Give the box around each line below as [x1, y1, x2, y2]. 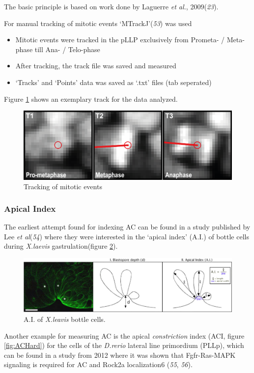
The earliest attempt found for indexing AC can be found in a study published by [4, 221, 251, 231]
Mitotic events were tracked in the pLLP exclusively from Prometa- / [15, 34, 225, 45]
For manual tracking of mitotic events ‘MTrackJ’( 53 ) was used [4, 18, 192, 28]
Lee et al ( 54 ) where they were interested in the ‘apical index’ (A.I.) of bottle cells [4, 231, 249, 241]
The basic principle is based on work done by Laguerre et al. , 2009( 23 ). [4, 1, 219, 11]
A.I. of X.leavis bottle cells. [24, 314, 106, 324]
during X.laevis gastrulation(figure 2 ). [4, 241, 118, 251]
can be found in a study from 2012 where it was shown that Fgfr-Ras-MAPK [4, 349, 236, 360]
